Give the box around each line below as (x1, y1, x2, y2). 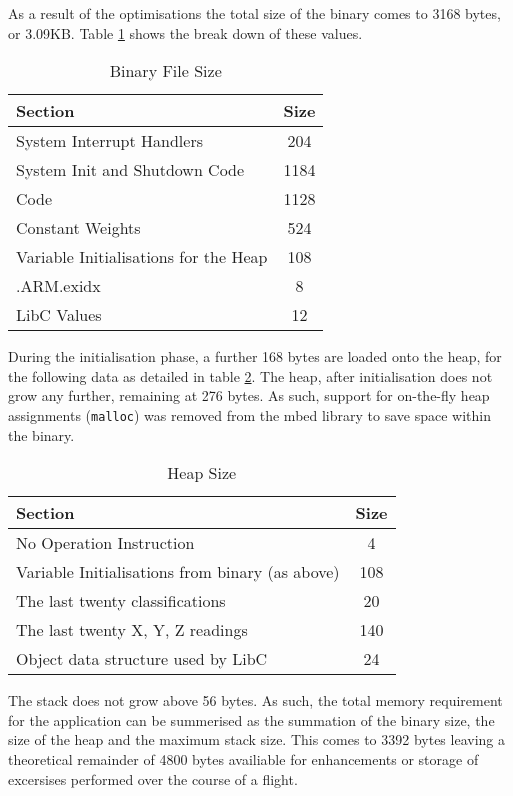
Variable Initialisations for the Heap (16, 245, 268, 269)
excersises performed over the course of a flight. (8, 768, 298, 789)
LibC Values (16, 303, 102, 327)
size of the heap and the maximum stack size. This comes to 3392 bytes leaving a (8, 729, 505, 750)
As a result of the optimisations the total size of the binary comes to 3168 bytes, (8, 3, 501, 23)
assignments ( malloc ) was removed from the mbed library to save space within (8, 404, 491, 425)
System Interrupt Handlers (16, 129, 203, 153)
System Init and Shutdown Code (16, 158, 245, 182)
